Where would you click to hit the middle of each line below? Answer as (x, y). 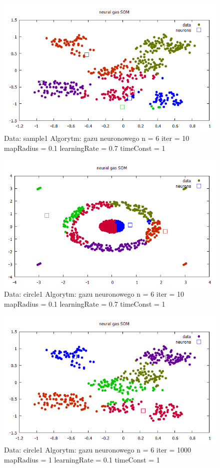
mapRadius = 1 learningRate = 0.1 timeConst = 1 (82, 459)
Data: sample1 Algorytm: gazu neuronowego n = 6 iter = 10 (97, 138)
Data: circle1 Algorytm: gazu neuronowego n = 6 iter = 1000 (98, 450)
